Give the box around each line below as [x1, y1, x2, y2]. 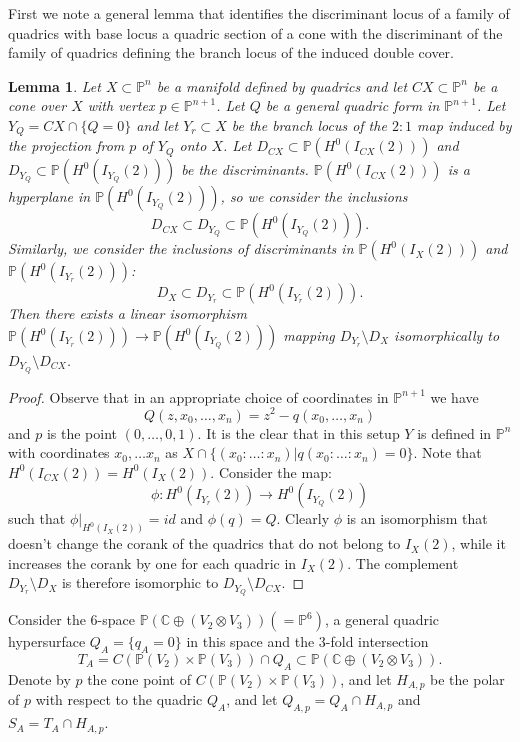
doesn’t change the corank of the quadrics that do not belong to [8, 533, 401, 554]
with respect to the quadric [35, 689, 203, 710]
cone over [8, 95, 67, 116]
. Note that [413, 442, 482, 463]
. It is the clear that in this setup [197, 422, 400, 443]
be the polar [430, 668, 505, 689]
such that [8, 508, 66, 529]
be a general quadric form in [265, 95, 440, 116]
